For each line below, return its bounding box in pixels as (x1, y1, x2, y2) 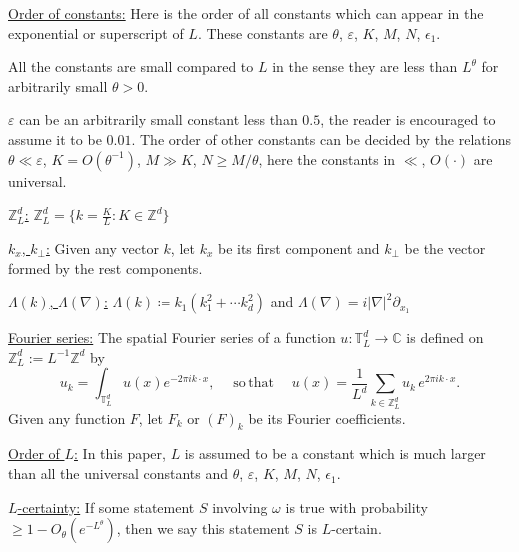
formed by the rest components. (8, 257, 203, 278)
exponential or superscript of (8, 22, 184, 43)
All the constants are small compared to (8, 56, 254, 77)
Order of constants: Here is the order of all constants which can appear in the (8, 3, 484, 23)
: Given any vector (45, 237, 159, 258)
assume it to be (8, 128, 102, 149)
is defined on (406, 327, 484, 348)
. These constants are (197, 22, 328, 43)
